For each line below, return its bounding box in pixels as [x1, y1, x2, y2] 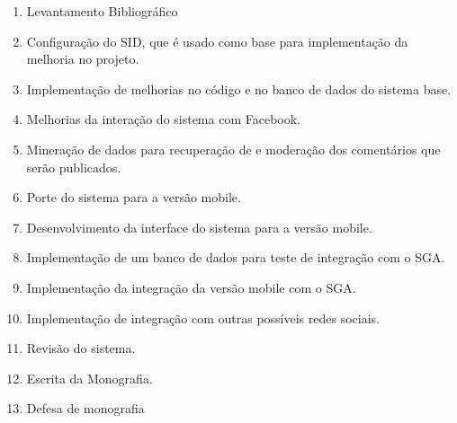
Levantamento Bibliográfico [26, 2, 178, 20]
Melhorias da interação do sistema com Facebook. [26, 110, 301, 128]
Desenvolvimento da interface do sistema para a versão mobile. [26, 217, 372, 236]
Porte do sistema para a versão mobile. [26, 188, 241, 207]
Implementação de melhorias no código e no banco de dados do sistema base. [26, 79, 452, 98]
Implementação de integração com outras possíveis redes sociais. [26, 308, 380, 327]
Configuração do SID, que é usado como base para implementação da [26, 31, 408, 50]
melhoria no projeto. [26, 49, 139, 68]
